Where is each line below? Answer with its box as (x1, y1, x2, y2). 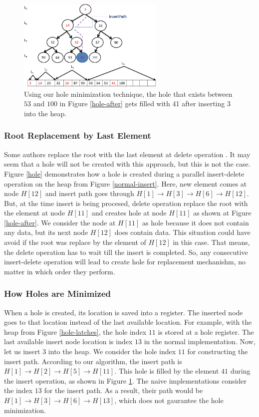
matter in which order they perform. (4, 266, 115, 276)
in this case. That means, (173, 237, 250, 247)
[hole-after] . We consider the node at (4, 217, 116, 227)
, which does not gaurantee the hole (114, 395, 224, 406)
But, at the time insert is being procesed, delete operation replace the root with (4, 198, 248, 208)
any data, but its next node (4, 227, 88, 237)
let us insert (4, 346, 40, 357)
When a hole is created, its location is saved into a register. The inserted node (4, 307, 243, 317)
